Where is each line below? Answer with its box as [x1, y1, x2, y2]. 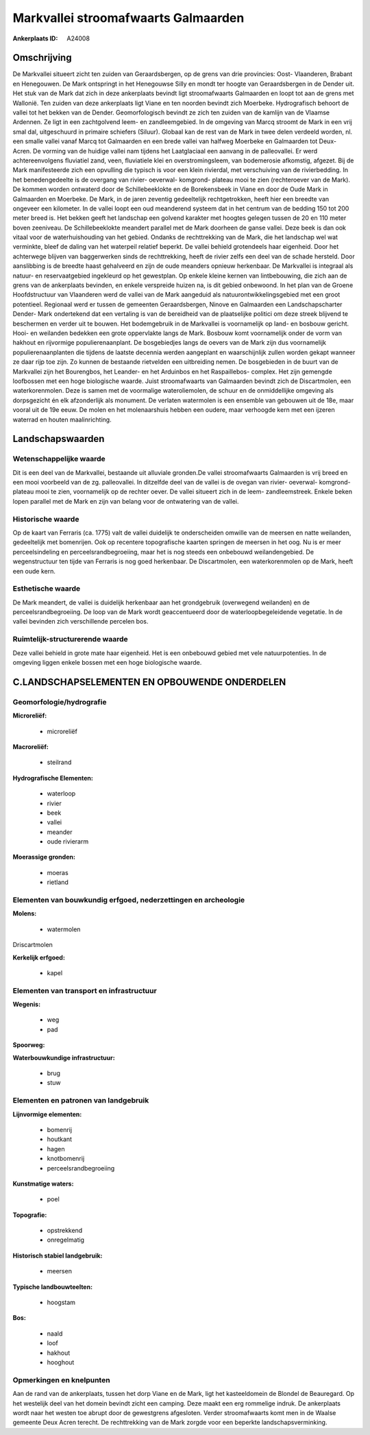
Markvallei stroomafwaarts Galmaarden [12, 10, 245, 25]
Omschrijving [12, 52, 72, 64]
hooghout [47, 1358, 75, 1366]
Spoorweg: [12, 1041, 45, 1049]
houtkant [47, 1135, 72, 1144]
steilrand [47, 758, 72, 767]
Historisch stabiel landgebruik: [12, 1251, 103, 1260]
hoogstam [47, 1299, 75, 1307]
